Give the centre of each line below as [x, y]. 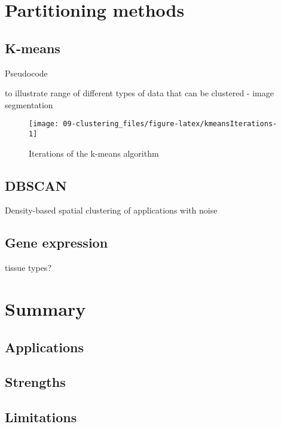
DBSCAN [36, 185]
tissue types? [28, 268]
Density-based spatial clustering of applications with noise [111, 210]
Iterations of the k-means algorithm [94, 153]
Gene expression [56, 243]
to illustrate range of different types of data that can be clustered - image [139, 93]
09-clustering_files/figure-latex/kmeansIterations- [170, 124]
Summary [45, 309]
